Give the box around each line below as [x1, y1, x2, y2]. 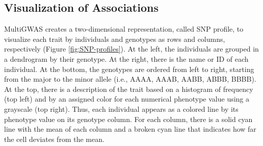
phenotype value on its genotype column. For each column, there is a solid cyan [4, 113, 253, 124]
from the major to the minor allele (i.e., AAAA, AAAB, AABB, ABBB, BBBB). [4, 74, 256, 84]
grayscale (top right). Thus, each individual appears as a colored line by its [4, 103, 239, 114]
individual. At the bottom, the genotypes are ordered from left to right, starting [4, 63, 254, 74]
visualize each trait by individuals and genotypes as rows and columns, [4, 33, 225, 44]
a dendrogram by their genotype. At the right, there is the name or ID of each [4, 53, 249, 64]
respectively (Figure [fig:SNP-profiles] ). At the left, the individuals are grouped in [4, 43, 259, 54]
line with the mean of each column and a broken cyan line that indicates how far [4, 124, 256, 134]
